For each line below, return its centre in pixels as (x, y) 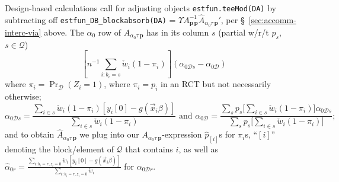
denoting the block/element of (59, 149)
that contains (149, 149)
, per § (233, 19)
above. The (64, 32)
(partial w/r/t (244, 32)
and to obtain (30, 134)
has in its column (178, 32)
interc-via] (23, 32)
